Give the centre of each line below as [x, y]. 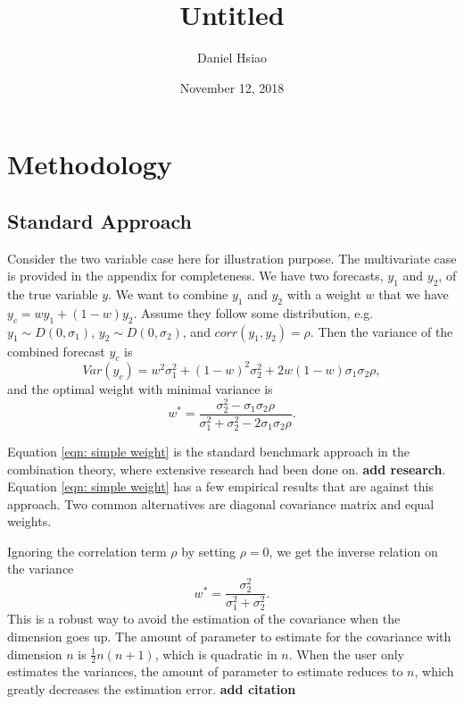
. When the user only [346, 654]
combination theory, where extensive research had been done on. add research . [227, 469]
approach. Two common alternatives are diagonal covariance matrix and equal [221, 503]
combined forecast [56, 351]
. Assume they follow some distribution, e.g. [253, 312]
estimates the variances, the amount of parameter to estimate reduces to [205, 671]
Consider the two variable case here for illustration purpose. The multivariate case [232, 258]
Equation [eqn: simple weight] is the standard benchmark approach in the [208, 451]
